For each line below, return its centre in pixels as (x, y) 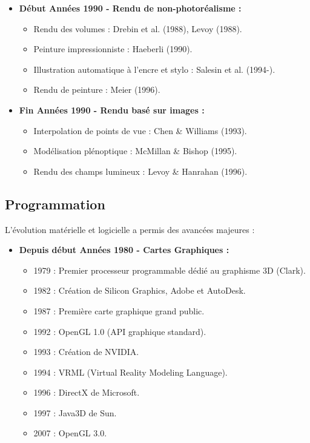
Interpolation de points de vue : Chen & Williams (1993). (140, 130)
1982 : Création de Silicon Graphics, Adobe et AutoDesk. (140, 290)
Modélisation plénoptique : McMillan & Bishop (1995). (135, 151)
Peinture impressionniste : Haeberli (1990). (113, 49)
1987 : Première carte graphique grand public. (119, 310)
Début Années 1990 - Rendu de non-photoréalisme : (130, 8)
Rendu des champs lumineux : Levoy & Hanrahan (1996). (140, 171)
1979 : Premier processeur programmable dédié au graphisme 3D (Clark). (170, 270)
